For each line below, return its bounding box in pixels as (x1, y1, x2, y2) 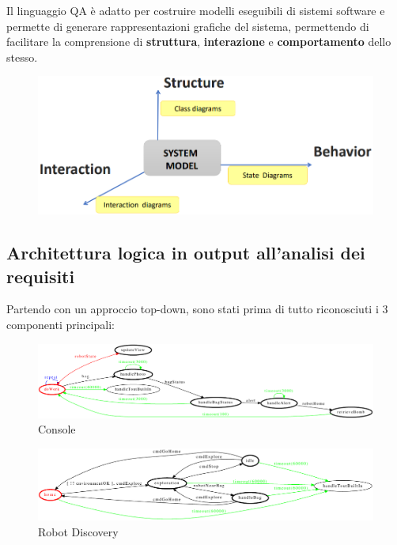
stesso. (6, 48, 38, 65)
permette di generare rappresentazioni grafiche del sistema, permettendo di (6, 17, 369, 34)
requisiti (6, 263, 75, 288)
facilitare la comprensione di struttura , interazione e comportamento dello (6, 33, 391, 50)
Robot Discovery (38, 523, 119, 539)
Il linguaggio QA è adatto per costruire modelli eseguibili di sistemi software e (6, 2, 385, 18)
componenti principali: (6, 316, 115, 333)
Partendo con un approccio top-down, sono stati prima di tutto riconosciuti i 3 (6, 301, 388, 317)
